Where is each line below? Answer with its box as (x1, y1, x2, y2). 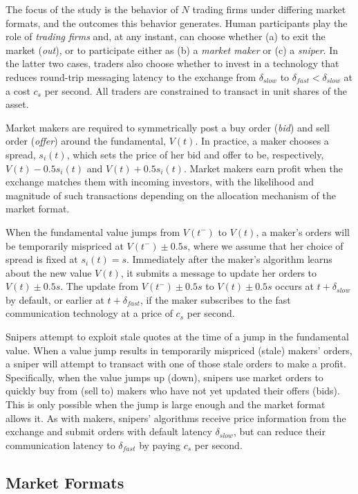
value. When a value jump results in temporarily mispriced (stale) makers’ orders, (6, 342, 352, 357)
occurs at (275, 279, 314, 293)
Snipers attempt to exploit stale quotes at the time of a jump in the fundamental (6, 329, 349, 344)
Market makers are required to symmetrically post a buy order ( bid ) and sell (6, 120, 330, 134)
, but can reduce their (233, 424, 326, 439)
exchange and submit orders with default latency (6, 424, 212, 439)
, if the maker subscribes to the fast (140, 292, 291, 307)
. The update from (60, 279, 139, 293)
